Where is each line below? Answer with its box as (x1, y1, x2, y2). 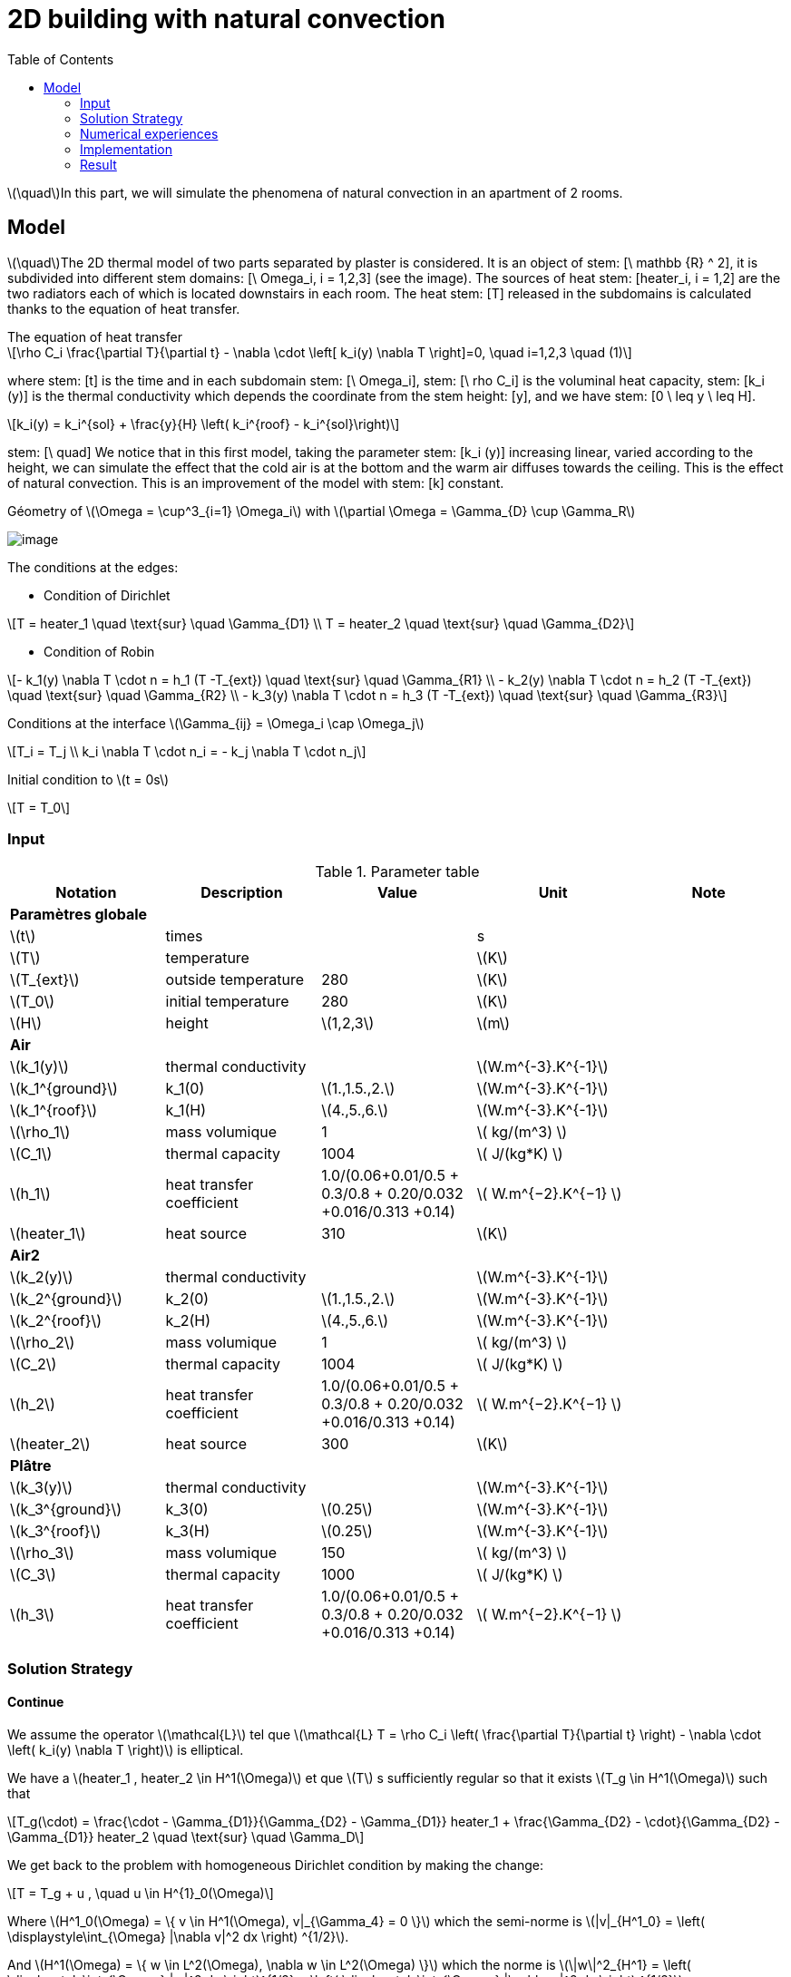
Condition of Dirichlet (44, 587, 171, 603)
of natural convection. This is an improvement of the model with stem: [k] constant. (7, 474, 504, 491)
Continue (7, 1694, 64, 1710)
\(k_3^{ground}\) (10, 1500, 122, 1519)
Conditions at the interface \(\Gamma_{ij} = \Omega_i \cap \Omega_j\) (7, 715, 425, 731)
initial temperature (165, 992, 289, 1011)
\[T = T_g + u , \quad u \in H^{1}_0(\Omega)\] (7, 1884, 274, 1901)
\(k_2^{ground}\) (10, 1290, 122, 1309)
